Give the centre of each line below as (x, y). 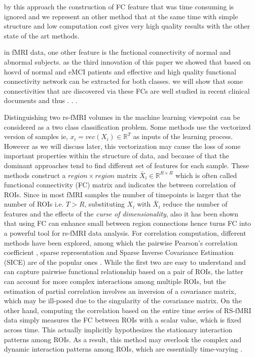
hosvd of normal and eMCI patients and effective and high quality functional (120, 71)
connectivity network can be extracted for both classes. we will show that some (124, 81)
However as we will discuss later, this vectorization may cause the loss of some (122, 146)
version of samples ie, (36, 136)
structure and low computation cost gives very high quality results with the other (127, 26)
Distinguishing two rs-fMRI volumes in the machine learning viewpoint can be (122, 117)
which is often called (206, 175)
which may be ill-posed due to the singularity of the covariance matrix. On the (123, 301)
